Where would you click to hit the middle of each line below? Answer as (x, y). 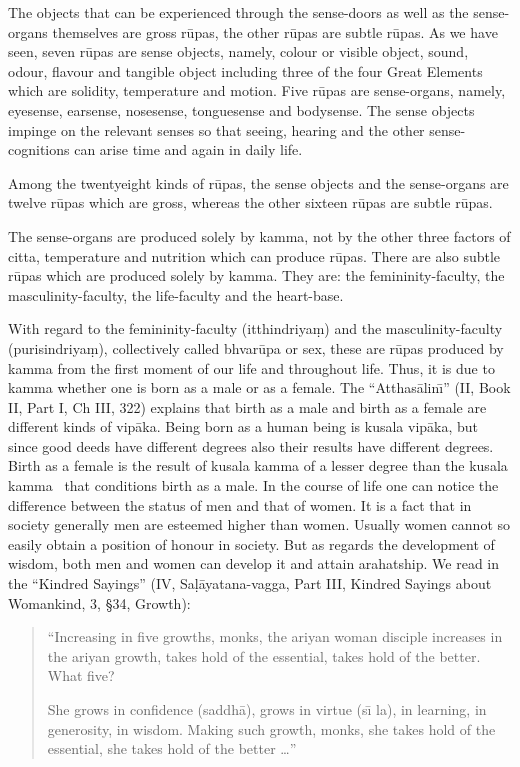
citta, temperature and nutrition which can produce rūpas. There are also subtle (254, 255)
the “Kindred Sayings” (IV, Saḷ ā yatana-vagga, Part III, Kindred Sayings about (250, 583)
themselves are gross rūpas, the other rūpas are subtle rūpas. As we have (275, 31)
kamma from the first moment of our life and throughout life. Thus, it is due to (251, 367)
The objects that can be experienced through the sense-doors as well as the (238, 12)
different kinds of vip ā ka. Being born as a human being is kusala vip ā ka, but (243, 426)
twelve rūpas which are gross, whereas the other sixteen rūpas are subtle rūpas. (250, 202)
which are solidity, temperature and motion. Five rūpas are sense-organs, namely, (257, 90)
